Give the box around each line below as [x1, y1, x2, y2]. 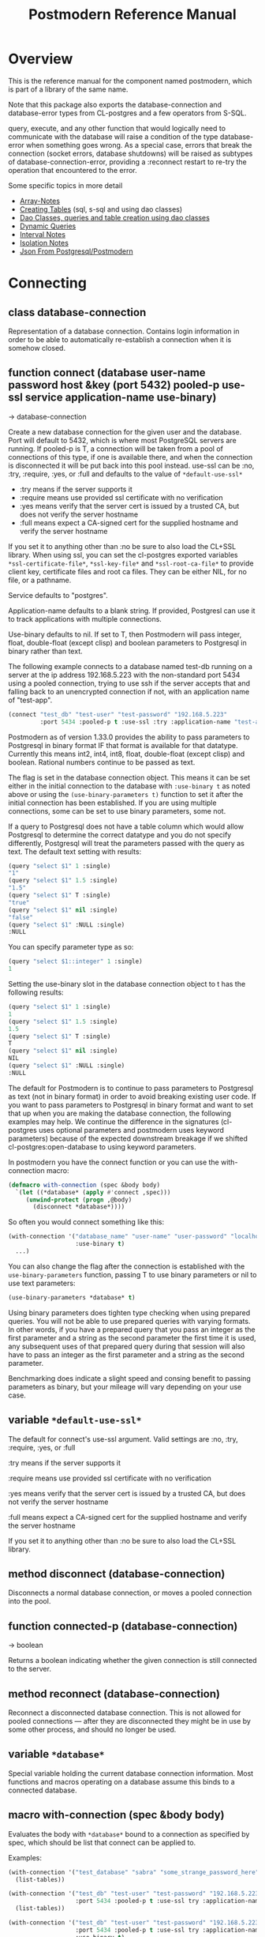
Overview [8, 50, 73, 68]
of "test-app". [8, 695, 53, 705]
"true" [8, 898, 30, 906]
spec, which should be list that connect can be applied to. [8, 1837, 196, 1847]
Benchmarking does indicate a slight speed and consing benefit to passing [8, 1373, 251, 1383]
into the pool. [8, 1597, 51, 1606]
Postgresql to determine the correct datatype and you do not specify [8, 829, 232, 839]
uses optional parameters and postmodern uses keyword [38, 1125, 225, 1134]
